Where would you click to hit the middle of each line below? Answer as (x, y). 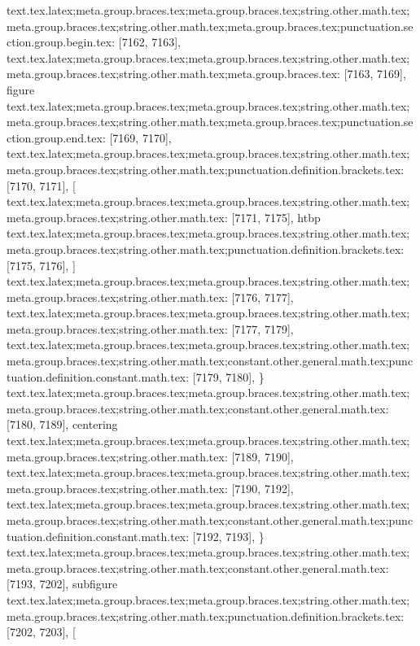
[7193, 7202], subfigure (62, 584)
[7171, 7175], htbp (276, 217)
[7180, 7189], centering (62, 424)
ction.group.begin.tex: (61, 42)
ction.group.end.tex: (56, 137)
